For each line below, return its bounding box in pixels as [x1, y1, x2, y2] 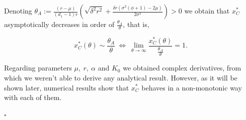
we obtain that [184, 5, 230, 15]
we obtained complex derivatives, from [123, 62, 241, 73]
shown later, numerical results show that [4, 82, 129, 92]
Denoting [4, 5, 32, 15]
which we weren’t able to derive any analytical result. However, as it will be [4, 72, 237, 82]
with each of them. [4, 92, 62, 102]
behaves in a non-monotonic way [141, 82, 242, 92]
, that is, [123, 19, 149, 29]
